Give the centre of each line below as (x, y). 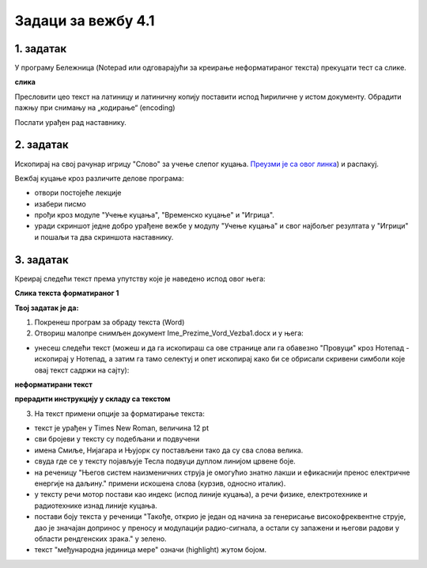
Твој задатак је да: (47, 308)
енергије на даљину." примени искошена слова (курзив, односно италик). (160, 483)
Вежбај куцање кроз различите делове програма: (99, 178)
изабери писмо (60, 204)
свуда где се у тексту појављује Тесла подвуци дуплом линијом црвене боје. (165, 461)
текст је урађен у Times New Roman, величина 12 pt (122, 428)
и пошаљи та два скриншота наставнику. (104, 237)
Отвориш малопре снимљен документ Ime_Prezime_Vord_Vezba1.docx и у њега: (169, 333)
